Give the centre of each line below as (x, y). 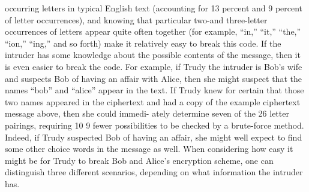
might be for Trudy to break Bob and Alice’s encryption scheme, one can (139, 160)
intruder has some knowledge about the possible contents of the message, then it (153, 55)
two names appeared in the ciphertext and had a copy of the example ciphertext (153, 101)
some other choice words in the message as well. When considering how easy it (149, 149)
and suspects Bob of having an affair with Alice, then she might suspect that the (153, 78)
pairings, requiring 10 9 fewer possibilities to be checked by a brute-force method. (154, 125)
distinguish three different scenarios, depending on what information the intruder (154, 172)
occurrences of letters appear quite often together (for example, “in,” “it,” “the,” (153, 31)
